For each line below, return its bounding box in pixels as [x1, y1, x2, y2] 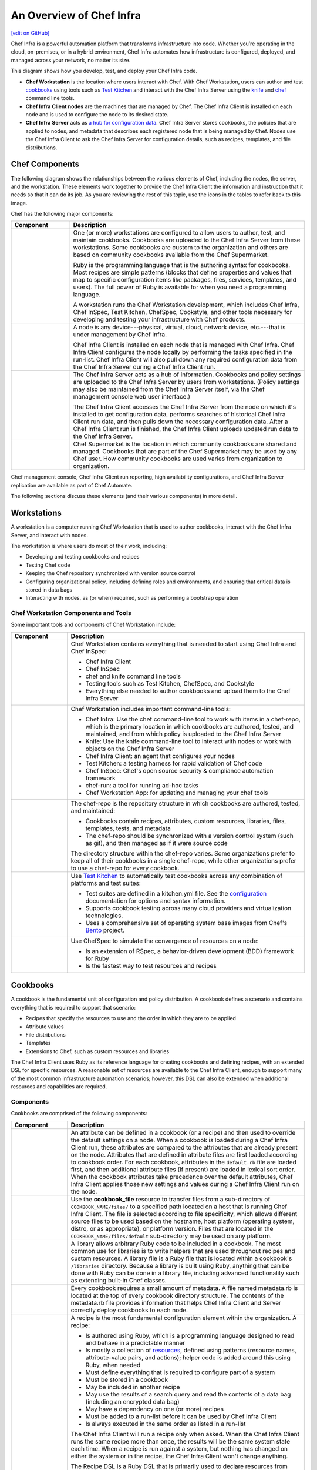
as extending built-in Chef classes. [70, 1276, 167, 1284]
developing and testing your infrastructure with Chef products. [73, 315, 246, 323]
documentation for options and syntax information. [85, 897, 226, 905]
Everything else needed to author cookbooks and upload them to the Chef [85, 687, 291, 695]
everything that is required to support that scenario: [11, 1004, 136, 1011]
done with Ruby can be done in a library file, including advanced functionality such [70, 1269, 299, 1277]
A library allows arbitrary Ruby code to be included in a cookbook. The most [70, 1240, 281, 1248]
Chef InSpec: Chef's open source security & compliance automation [85, 766, 274, 774]
